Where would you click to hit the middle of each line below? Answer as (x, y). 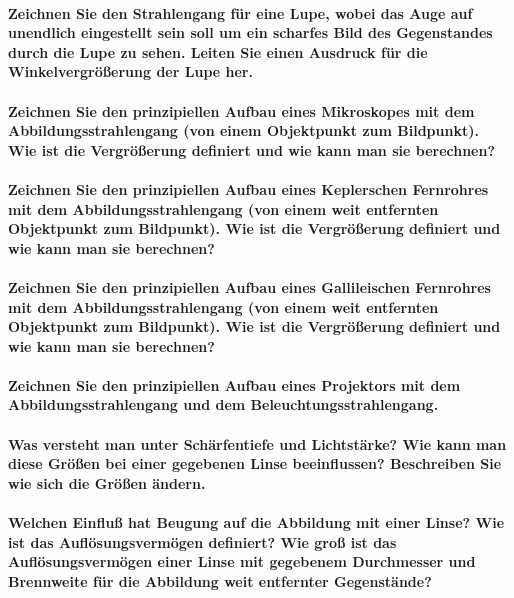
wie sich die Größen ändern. (107, 482)
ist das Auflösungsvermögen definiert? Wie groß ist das (202, 541)
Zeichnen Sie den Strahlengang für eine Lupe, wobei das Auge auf (240, 12)
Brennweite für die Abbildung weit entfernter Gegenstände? (220, 580)
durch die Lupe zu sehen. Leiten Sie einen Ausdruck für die (218, 51)
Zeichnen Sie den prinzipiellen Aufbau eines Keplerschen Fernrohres (248, 188)
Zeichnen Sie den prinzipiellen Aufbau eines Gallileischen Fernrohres (249, 286)
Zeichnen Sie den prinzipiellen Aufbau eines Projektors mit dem (234, 384)
